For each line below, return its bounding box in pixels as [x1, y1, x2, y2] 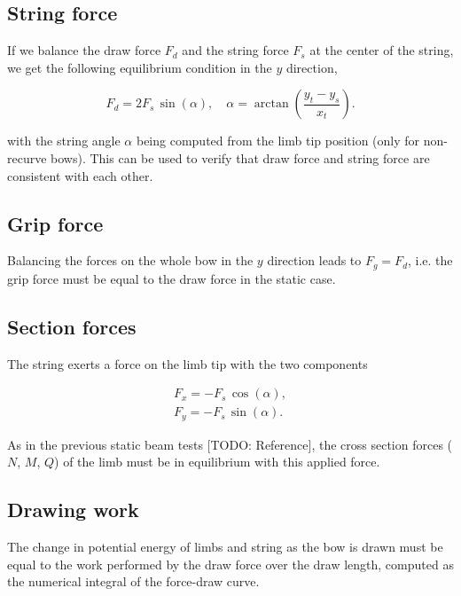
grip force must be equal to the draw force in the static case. [7, 269, 336, 287]
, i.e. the [408, 251, 453, 270]
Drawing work [7, 496, 139, 523]
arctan [254, 98, 289, 111]
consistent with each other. [7, 166, 153, 184]
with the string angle [7, 131, 121, 150]
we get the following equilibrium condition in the [7, 58, 272, 76]
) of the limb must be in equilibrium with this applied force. [54, 452, 380, 471]
